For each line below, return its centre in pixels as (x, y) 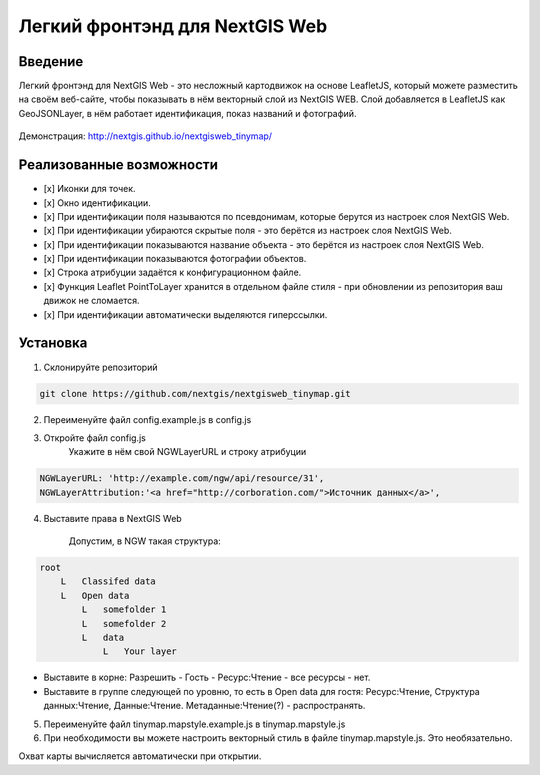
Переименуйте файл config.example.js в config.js (147, 419)
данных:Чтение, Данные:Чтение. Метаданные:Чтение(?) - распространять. (204, 706)
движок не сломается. (91, 301)
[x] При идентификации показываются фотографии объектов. (175, 259)
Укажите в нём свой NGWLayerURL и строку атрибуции (187, 452)
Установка (53, 343)
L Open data (95, 595)
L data (103, 637)
